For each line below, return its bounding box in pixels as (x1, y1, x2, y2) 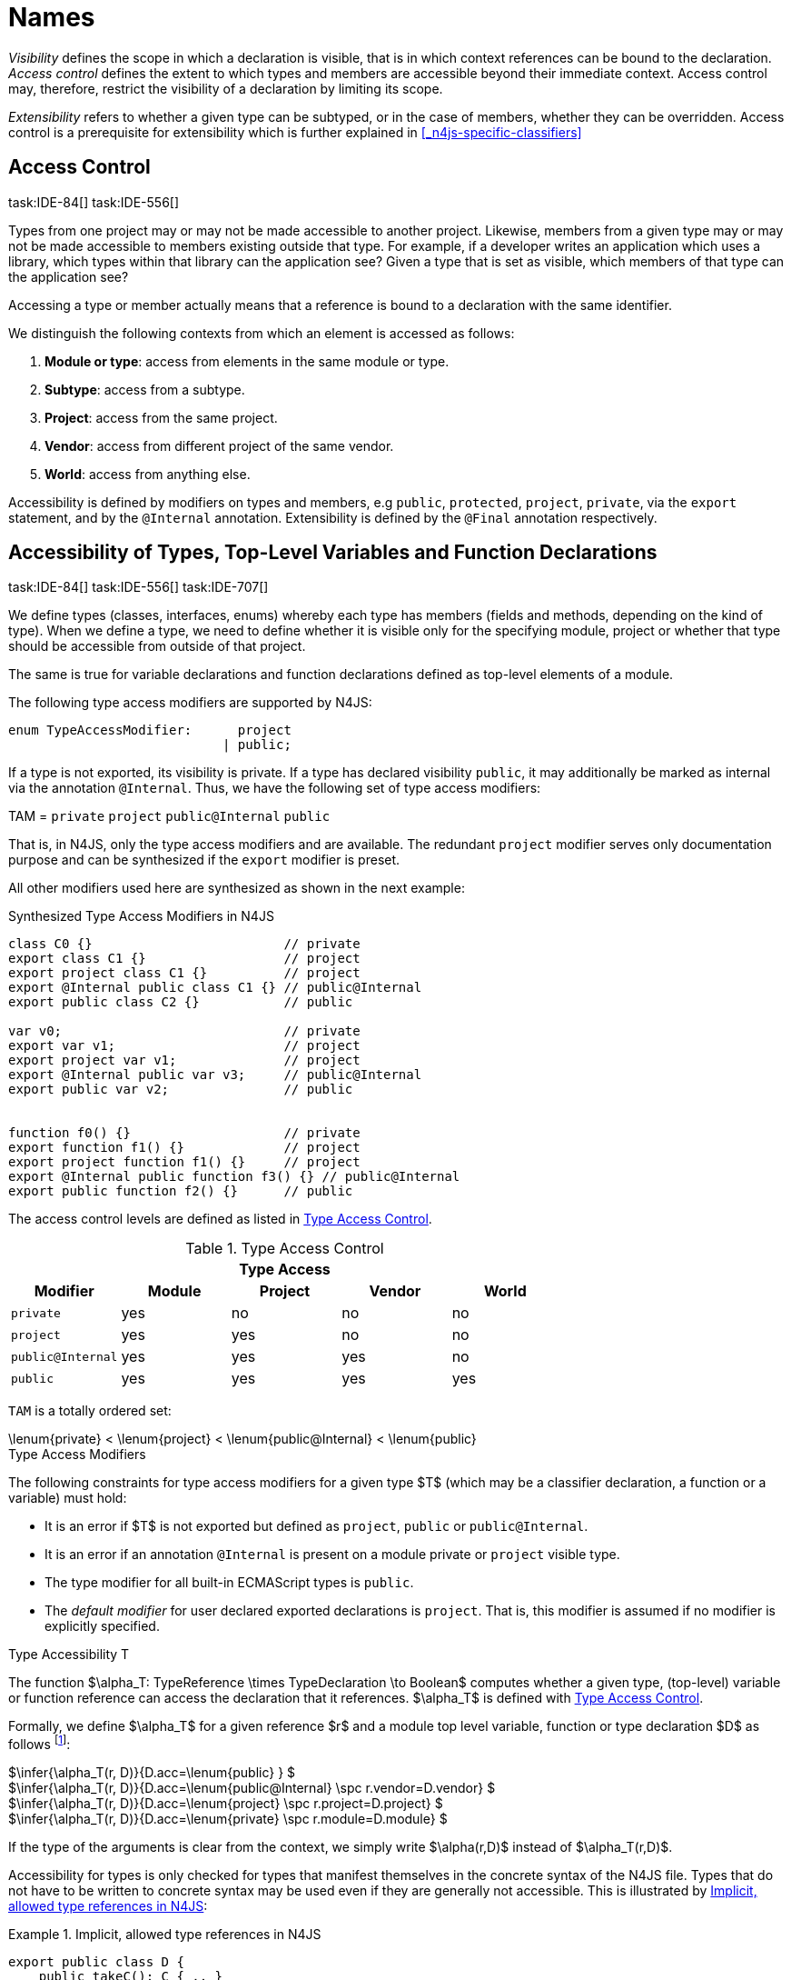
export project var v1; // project (8, 1053, 361, 1068)
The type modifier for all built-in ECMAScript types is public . (44, 1575, 414, 1591)
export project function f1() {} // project (8, 1155, 361, 1170)
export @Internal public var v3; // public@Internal (8, 1067, 422, 1083)
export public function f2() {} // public (8, 1184, 353, 1199)
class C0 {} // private (8, 936, 361, 952)
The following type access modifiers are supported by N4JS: (8, 695, 372, 711)
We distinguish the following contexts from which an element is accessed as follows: (8, 325, 515, 341)
